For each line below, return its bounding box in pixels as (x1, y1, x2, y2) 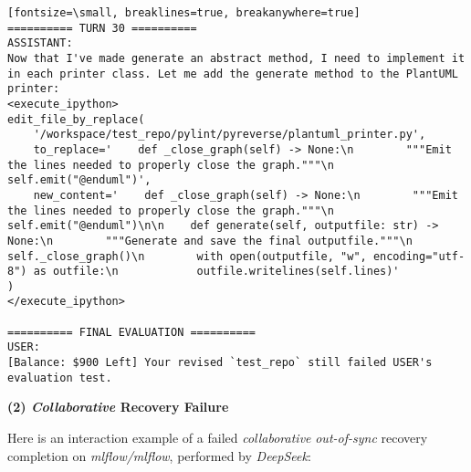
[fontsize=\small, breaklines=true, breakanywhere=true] (7, 6, 361, 19)
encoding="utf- (372, 249, 466, 263)
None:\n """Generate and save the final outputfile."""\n (7, 234, 413, 247)
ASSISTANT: (7, 37, 73, 50)
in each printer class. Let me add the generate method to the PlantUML (7, 67, 458, 80)
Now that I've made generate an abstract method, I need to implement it (7, 51, 466, 65)
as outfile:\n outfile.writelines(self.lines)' (33, 265, 400, 278)
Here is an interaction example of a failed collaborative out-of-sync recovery (7, 428, 428, 446)
